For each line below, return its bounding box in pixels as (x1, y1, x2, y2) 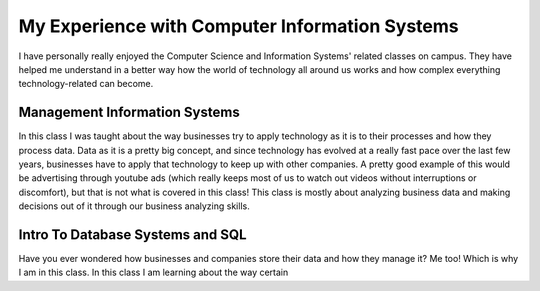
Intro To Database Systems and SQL (18, 226, 247, 243)
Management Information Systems (18, 104, 240, 121)
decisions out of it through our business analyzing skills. (18, 200, 250, 212)
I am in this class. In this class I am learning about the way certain (18, 266, 289, 279)
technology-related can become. (18, 78, 154, 90)
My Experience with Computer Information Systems (18, 15, 459, 37)
